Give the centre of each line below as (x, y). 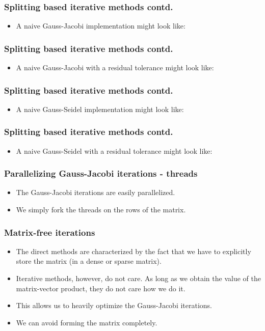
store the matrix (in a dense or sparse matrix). (89, 261)
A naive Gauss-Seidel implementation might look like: (100, 109)
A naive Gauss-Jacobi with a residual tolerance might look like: (115, 67)
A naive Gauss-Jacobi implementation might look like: (101, 26)
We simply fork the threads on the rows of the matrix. (101, 210)
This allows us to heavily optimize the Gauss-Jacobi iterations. (114, 305)
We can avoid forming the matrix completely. (87, 322)
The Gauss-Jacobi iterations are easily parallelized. (96, 192)
